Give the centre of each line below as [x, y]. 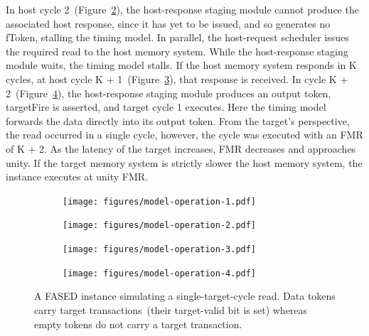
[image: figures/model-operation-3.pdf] [160, 250]
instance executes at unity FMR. [77, 177]
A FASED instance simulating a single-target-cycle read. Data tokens [185, 296]
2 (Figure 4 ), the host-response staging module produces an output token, [169, 93]
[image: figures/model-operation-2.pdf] [160, 226]
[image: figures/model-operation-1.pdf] [160, 201]
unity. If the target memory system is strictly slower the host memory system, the [184, 162]
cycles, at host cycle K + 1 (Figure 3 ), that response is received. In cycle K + [177, 78]
